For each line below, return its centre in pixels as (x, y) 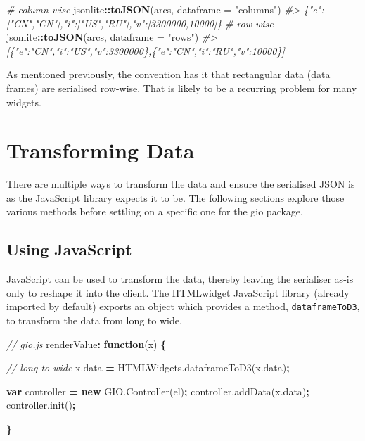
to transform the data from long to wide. (94, 320)
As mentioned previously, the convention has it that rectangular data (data (168, 74)
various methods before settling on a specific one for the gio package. (155, 211)
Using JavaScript (69, 249)
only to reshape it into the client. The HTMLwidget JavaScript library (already (178, 292)
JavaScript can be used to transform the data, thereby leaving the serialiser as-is (180, 279)
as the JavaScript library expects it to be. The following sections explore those (175, 197)
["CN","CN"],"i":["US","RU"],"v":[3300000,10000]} (114, 23)
